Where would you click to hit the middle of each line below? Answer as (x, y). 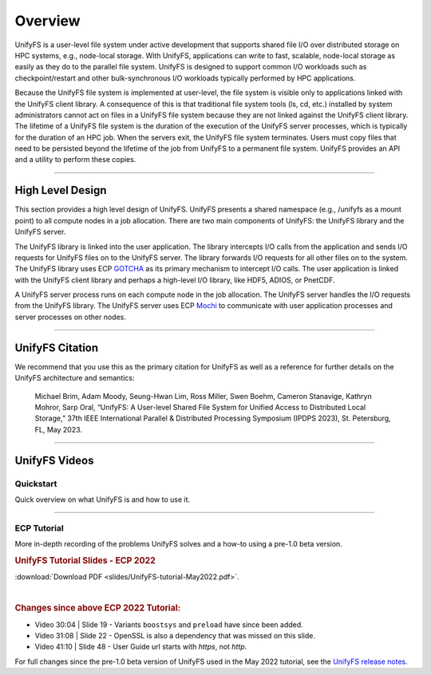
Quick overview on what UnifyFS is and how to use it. (103, 499)
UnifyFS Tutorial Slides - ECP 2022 (85, 560)
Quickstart (36, 484)
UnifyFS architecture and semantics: (75, 378)
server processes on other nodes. (71, 317)
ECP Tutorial (39, 528)
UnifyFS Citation (57, 347)
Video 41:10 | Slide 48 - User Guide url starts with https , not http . (141, 647)
